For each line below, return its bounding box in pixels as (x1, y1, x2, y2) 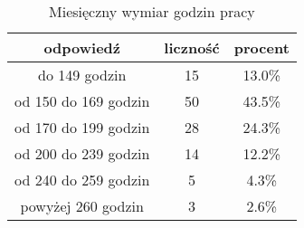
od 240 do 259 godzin (14, 169, 150, 190)
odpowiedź (43, 37, 120, 58)
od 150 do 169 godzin (14, 90, 150, 111)
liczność (164, 37, 220, 58)
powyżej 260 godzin (20, 195, 144, 216)
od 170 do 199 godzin (14, 117, 150, 138)
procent (233, 37, 290, 58)
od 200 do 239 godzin (14, 143, 150, 164)
